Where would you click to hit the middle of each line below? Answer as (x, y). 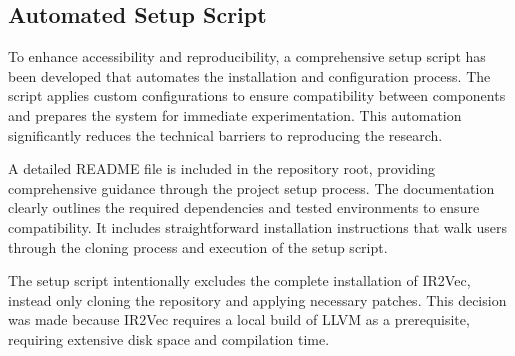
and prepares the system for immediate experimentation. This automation (235, 114)
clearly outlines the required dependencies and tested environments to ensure (244, 207)
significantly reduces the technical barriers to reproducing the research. (225, 134)
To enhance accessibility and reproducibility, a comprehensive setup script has (247, 56)
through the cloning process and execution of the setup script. (198, 246)
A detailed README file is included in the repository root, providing (221, 168)
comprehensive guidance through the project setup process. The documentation (251, 187)
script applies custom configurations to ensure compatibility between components (257, 95)
